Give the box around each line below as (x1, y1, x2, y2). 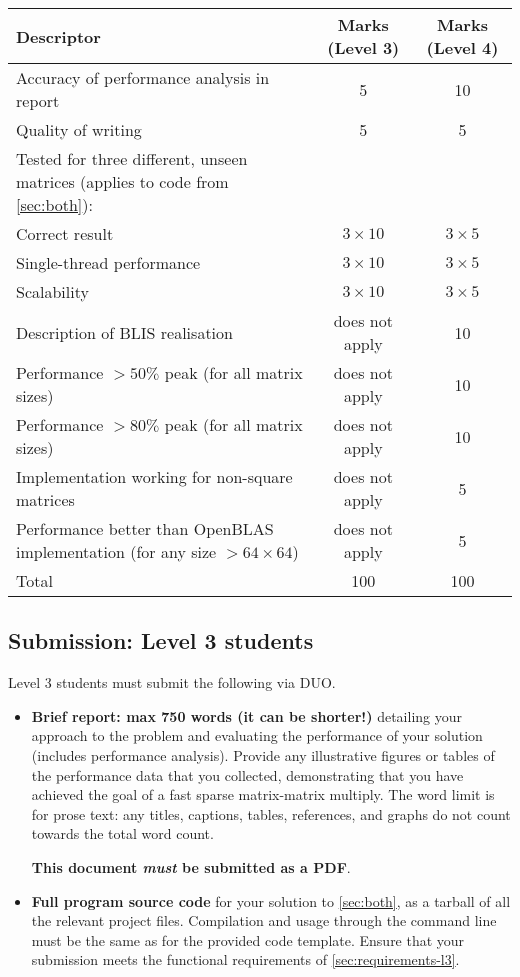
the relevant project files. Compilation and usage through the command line (31, 910, 497, 931)
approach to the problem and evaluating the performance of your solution (31, 725, 483, 746)
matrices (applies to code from (16, 170, 229, 193)
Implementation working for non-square (16, 465, 293, 488)
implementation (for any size (16, 540, 217, 563)
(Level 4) (426, 36, 499, 59)
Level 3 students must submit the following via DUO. (8, 672, 336, 693)
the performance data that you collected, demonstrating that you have (31, 764, 464, 785)
